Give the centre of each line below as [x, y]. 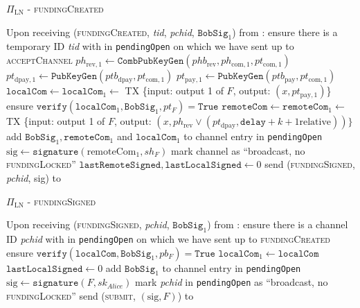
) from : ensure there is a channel [278, 224]
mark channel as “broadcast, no [238, 150]
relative [315, 122]
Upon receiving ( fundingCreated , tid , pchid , [100, 32]
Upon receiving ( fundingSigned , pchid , [88, 224]
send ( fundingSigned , [310, 164]
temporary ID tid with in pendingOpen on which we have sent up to [150, 46]
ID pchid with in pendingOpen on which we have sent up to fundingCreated [168, 239]
